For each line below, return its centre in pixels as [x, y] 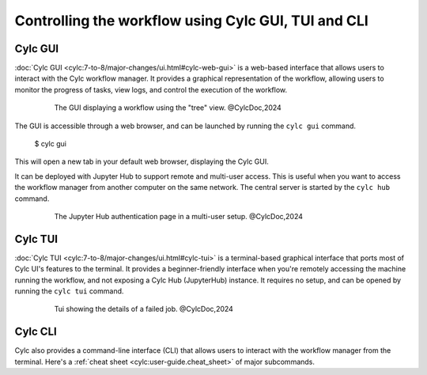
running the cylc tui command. [69, 291]
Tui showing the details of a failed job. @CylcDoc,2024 [144, 309]
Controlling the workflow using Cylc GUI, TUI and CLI [192, 21]
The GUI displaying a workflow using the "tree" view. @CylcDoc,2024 [168, 108]
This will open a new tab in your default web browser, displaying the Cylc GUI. [142, 161]
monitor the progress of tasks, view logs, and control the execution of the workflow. [151, 89]
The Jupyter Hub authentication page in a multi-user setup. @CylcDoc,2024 [179, 216]
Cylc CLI [36, 332]
